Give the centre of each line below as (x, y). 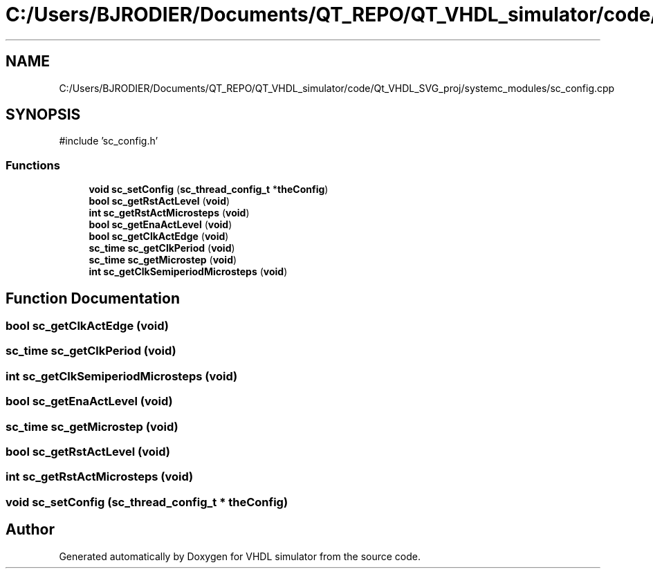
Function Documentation (93, 298)
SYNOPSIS (43, 115)
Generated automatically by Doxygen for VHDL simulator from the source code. (240, 556)
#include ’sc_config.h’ (109, 141)
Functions (33, 165)
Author (30, 530)
